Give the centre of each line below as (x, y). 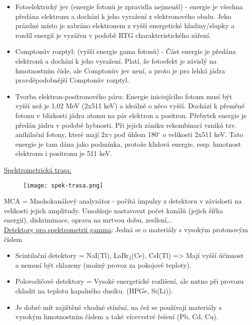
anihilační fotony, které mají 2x (62, 134)
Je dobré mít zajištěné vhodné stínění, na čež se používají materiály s (118, 307)
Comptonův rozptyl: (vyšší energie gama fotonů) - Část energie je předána (126, 51)
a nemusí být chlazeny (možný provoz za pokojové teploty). (103, 265)
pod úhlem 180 (136, 134)
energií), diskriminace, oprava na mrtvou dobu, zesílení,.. (88, 220)
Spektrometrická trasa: (38, 169)
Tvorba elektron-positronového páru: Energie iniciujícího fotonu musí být (124, 96)
